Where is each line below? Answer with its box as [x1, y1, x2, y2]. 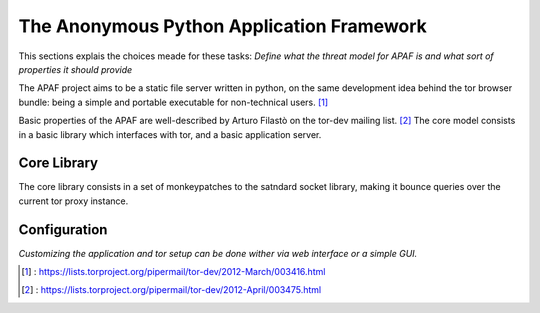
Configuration [18, 221, 108, 238]
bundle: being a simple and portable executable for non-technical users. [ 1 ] [18, 96, 329, 108]
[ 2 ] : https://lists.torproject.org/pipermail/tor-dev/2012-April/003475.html [21, 284, 322, 296]
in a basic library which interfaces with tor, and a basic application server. [18, 128, 322, 140]
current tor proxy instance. [18, 195, 129, 207]
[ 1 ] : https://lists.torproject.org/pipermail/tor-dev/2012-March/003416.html [21, 266, 326, 278]
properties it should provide [18, 63, 133, 75]
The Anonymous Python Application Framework [18, 15, 427, 37]
